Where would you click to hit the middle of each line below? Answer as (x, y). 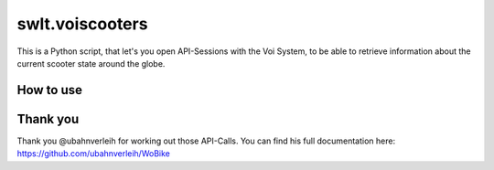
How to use (49, 90)
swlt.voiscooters (82, 24)
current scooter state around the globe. (91, 63)
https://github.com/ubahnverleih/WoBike (94, 154)
